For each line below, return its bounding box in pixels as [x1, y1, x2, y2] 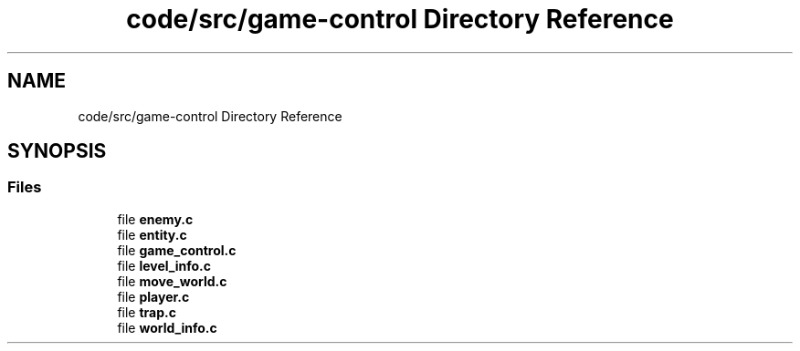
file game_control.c [117, 242, 237, 258]
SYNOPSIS [7, 139, 107, 163]
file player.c [117, 288, 190, 305]
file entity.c [117, 226, 187, 243]
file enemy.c [117, 211, 194, 227]
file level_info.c [117, 257, 212, 274]
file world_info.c [117, 319, 217, 336]
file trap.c [117, 304, 176, 320]
